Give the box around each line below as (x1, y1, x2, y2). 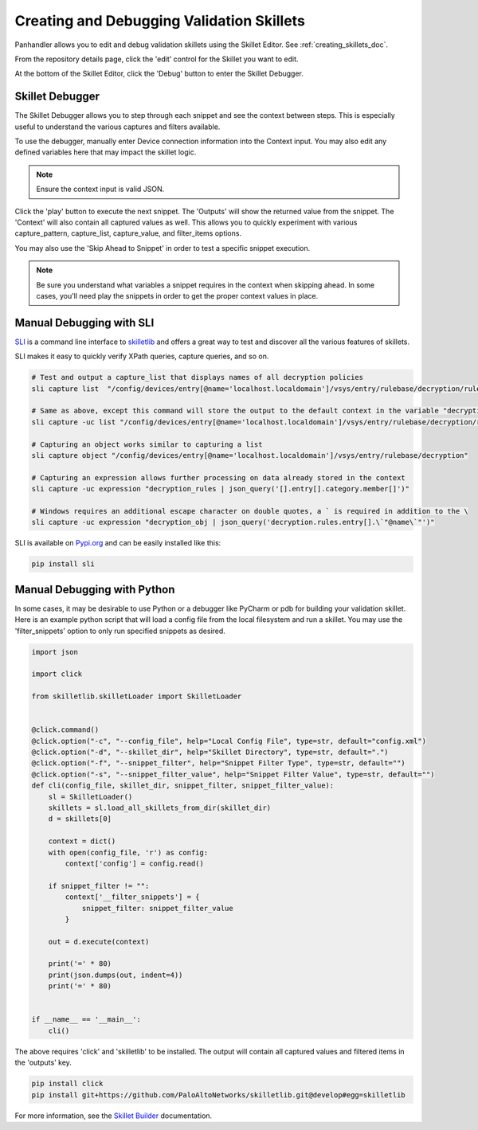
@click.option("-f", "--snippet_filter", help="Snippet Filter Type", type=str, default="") (31, 759, 406, 768)
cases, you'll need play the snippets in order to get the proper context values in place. (36, 291, 319, 300)
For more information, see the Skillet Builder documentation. (14, 1111, 213, 1120)
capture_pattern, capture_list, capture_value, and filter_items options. (14, 229, 242, 238)
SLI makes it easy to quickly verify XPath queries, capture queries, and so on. (14, 351, 269, 362)
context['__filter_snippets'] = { (65, 893, 200, 901)
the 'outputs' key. (14, 1058, 72, 1067)
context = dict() (48, 837, 116, 846)
